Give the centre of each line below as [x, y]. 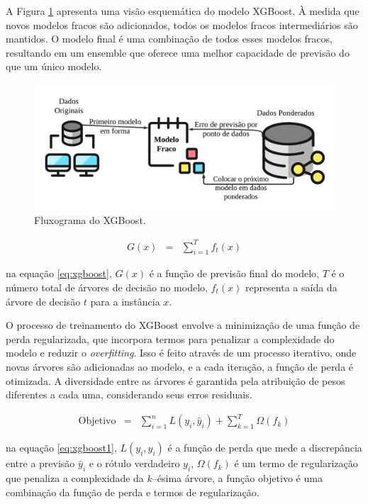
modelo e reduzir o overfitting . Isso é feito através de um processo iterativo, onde [181, 353]
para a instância [125, 301]
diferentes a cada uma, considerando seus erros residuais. [129, 394]
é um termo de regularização [296, 463]
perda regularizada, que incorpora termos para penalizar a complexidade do [170, 338]
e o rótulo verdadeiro [134, 463]
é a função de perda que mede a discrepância [265, 448]
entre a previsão [40, 463]
